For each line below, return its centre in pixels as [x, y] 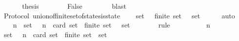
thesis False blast [74, 6]
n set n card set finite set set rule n [111, 25]
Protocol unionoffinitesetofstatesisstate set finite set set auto [119, 15]
